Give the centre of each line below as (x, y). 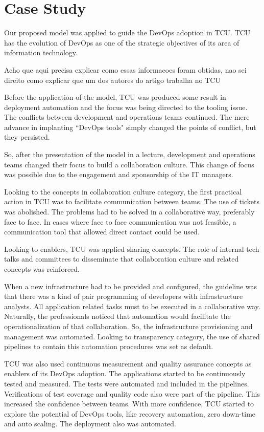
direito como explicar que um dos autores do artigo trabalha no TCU (112, 80)
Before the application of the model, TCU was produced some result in (115, 97)
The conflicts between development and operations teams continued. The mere (127, 117)
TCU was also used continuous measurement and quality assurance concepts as (128, 363)
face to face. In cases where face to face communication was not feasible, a (120, 221)
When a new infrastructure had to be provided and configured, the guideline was (131, 286)
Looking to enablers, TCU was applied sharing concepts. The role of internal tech (132, 249)
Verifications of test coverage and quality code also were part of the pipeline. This (132, 393)
